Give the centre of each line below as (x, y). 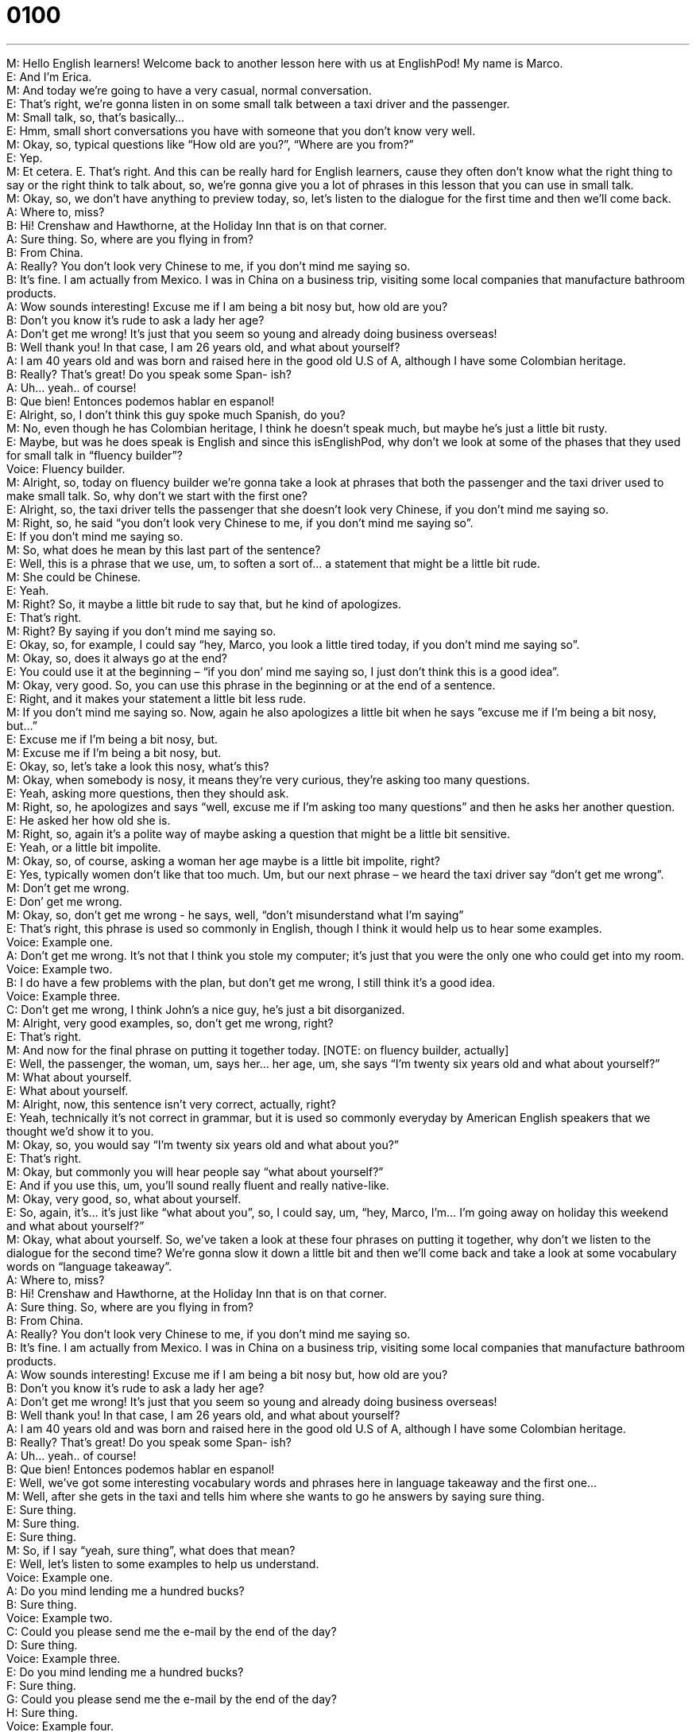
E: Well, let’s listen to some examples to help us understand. (163, 1563)
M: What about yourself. (69, 1077)
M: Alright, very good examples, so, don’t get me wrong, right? (170, 1023)
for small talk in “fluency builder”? (95, 455)
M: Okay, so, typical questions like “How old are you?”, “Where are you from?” (210, 144)
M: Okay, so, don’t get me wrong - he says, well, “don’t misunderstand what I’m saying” (235, 915)
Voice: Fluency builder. (66, 468)
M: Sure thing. (43, 1523)
